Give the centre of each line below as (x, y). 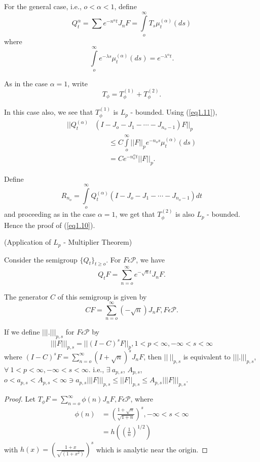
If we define (22, 332)
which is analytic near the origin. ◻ (152, 449)
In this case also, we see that (49, 112)
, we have (151, 259)
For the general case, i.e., (43, 6)
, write (78, 83)
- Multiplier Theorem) (98, 242)
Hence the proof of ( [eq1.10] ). (50, 225)
